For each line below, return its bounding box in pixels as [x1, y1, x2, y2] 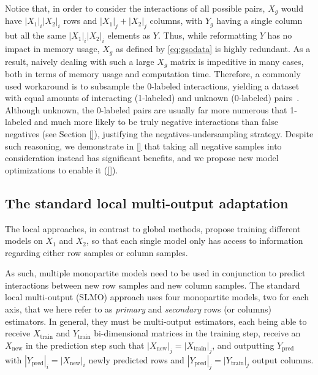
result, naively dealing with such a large [5, 55, 154, 67]
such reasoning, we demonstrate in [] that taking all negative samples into [5, 139, 282, 152]
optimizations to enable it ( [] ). [5, 163, 118, 176]
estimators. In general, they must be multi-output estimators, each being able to [5, 314, 307, 327]
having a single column [216, 14, 303, 27]
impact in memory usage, [5, 42, 100, 55]
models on [5, 234, 43, 247]
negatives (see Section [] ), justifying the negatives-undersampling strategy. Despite [5, 127, 314, 140]
